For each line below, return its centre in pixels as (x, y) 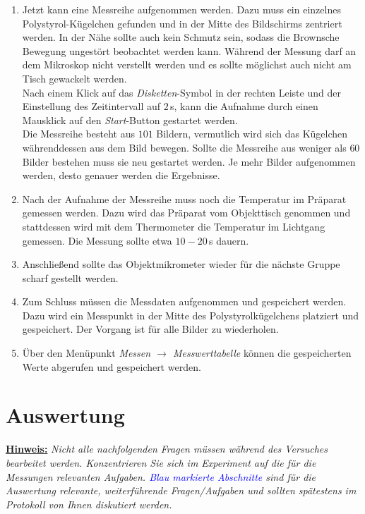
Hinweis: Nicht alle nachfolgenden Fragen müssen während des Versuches (167, 449)
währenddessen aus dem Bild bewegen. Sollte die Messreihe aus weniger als (184, 147)
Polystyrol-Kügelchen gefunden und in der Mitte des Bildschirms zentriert (182, 23)
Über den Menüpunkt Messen (86, 353)
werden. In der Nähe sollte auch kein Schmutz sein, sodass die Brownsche (181, 37)
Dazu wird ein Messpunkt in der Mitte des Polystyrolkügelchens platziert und (190, 315)
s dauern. (229, 240)
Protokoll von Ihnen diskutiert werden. (89, 504)
